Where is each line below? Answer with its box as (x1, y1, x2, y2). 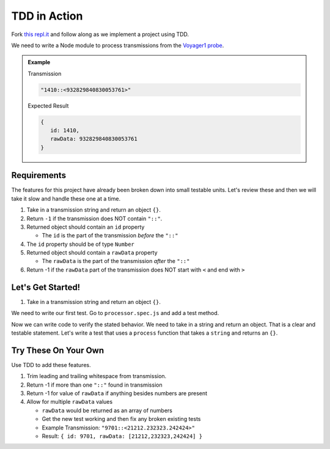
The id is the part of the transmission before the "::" (42, 232, 178, 239)
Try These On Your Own (11, 345, 105, 355)
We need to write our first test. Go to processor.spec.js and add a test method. (11, 310, 219, 317)
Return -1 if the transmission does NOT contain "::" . (26, 215, 163, 222)
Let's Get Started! (11, 282, 81, 292)
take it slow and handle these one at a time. (11, 195, 121, 202)
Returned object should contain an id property (26, 223, 145, 231)
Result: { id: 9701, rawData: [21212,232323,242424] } (42, 432, 203, 440)
